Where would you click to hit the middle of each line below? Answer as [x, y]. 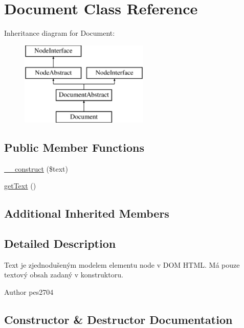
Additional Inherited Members [87, 213]
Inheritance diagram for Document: [60, 33]
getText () [20, 186]
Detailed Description [60, 243]
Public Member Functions [74, 147]
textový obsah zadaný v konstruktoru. [64, 275]
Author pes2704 [29, 292]
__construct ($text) [36, 168]
